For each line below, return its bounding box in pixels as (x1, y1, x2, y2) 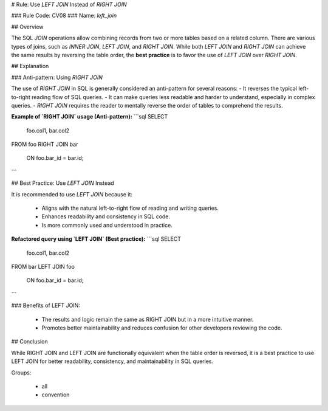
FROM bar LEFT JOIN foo (11, 263, 75, 270)
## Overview (11, 23, 44, 30)
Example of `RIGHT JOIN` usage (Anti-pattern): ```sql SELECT (11, 113, 168, 120)
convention (41, 391, 70, 398)
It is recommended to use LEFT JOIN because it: (11, 190, 133, 198)
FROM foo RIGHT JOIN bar (11, 140, 78, 148)
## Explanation (11, 63, 49, 70)
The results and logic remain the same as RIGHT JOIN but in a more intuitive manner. (41, 316, 254, 323)
